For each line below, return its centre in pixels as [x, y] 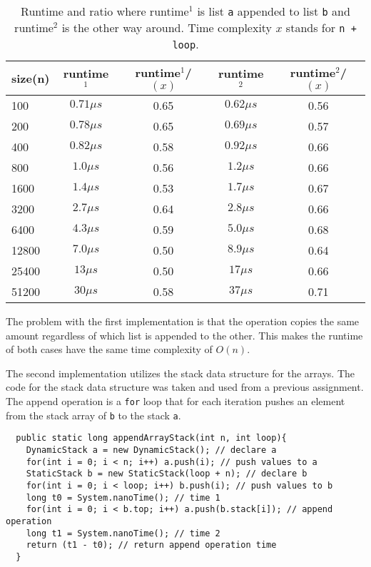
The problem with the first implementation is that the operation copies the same [183, 321]
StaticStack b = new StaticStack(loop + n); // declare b [167, 474]
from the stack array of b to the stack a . [93, 415]
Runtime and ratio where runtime [105, 11]
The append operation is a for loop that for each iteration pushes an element [176, 400]
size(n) [31, 78]
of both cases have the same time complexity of [109, 349]
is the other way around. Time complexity [167, 27]
